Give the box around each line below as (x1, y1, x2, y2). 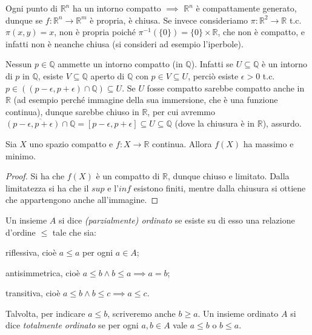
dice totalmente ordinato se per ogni (5, 319, 139, 331)
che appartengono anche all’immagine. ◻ (5, 193, 159, 206)
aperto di (90, 69, 125, 82)
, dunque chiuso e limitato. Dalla (168, 170, 290, 182)
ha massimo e (243, 137, 294, 150)
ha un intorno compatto (72, 2, 161, 14)
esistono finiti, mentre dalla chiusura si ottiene (133, 181, 306, 194)
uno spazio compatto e (29, 137, 113, 150)
